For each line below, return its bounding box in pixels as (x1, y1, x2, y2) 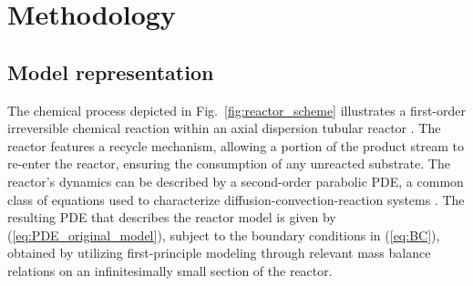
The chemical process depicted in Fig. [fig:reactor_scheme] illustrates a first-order (7, 100, 466, 119)
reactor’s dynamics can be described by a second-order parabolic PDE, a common (7, 171, 464, 190)
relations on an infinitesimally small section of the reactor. (7, 260, 333, 280)
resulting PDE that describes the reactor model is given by (7, 208, 336, 227)
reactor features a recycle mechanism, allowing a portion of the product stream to (7, 136, 464, 155)
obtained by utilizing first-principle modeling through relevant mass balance (7, 243, 431, 262)
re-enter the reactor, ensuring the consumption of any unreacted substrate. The (7, 154, 450, 173)
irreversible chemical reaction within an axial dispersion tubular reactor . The (7, 118, 441, 138)
